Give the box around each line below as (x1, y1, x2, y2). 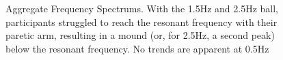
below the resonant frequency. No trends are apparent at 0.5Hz (5, 41, 269, 55)
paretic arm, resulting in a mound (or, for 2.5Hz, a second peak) (5, 28, 275, 42)
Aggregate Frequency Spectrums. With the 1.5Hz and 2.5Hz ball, (5, 1, 279, 15)
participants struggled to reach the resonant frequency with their (5, 14, 278, 29)
